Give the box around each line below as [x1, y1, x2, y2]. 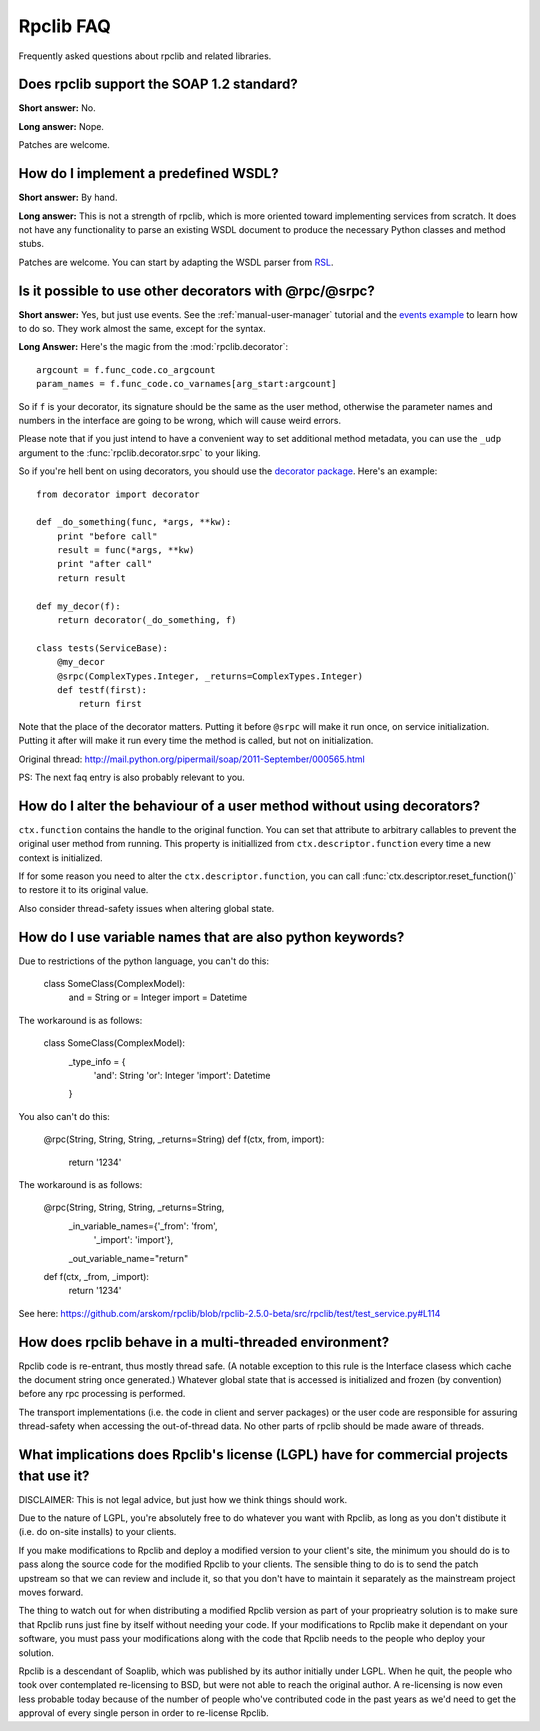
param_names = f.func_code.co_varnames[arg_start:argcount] [36, 378, 337, 390]
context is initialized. [18, 851, 104, 864]
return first [78, 698, 142, 710]
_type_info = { [68, 1055, 126, 1067]
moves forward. [18, 1586, 84, 1599]
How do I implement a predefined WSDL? [18, 165, 279, 182]
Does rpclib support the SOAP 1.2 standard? [18, 76, 299, 93]
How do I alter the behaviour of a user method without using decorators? [18, 797, 480, 814]
